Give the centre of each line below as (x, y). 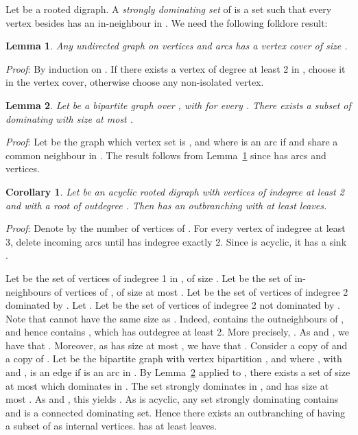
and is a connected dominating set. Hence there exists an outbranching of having (176, 412)
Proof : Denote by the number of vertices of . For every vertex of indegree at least (176, 228)
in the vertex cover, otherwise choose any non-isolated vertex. (135, 82)
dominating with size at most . (70, 118)
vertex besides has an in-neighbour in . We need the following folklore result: (167, 22)
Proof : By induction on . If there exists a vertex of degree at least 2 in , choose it (176, 68)
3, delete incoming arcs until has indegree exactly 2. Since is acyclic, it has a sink (176, 241)
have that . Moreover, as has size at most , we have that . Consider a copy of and (177, 345)
